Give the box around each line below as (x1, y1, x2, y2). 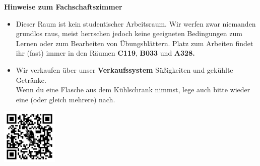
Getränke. (16, 74, 46, 85)
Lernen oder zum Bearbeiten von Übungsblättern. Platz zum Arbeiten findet (16, 38, 253, 48)
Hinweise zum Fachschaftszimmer (4, 2, 122, 12)
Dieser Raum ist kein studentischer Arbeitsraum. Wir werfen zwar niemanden (16, 18, 256, 29)
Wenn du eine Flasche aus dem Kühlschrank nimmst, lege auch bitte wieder (16, 84, 250, 95)
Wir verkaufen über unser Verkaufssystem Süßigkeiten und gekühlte (16, 64, 233, 75)
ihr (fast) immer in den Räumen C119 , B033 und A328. (16, 48, 195, 58)
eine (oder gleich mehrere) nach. (16, 94, 115, 104)
